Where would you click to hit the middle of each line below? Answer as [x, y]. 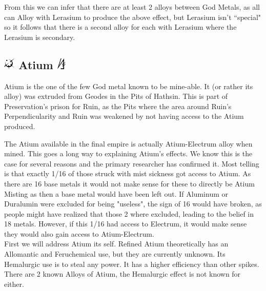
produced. [20, 126]
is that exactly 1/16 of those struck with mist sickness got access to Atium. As [128, 173]
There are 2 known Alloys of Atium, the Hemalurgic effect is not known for [122, 274]
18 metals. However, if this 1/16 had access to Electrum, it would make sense [126, 224]
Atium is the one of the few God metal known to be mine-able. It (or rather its [129, 86]
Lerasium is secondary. [40, 37]
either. [14, 284]
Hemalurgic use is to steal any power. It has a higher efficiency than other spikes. [132, 264]
